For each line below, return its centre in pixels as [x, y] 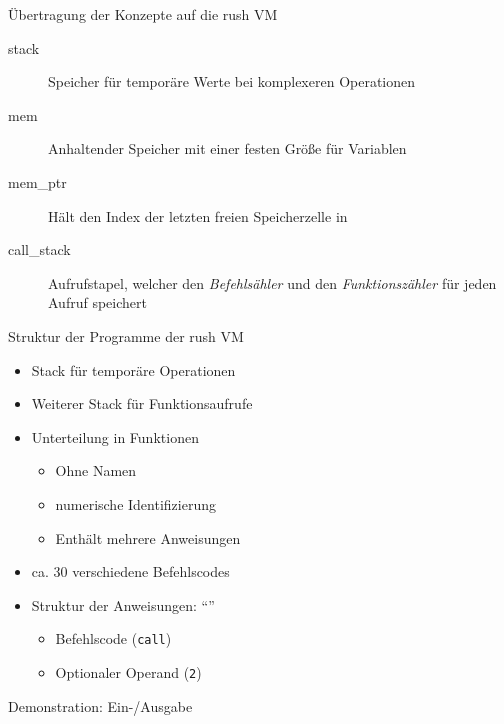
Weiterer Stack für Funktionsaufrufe [142, 403]
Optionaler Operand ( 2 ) [128, 671]
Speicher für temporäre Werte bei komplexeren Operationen [232, 81]
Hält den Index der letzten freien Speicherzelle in [198, 215]
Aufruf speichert [97, 302]
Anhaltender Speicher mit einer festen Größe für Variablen [227, 148]
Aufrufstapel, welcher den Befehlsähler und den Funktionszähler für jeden [272, 282]
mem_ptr [37, 181]
